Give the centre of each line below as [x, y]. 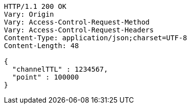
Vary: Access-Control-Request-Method [77, 22]
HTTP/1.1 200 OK [35, 6]
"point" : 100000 [45, 77]
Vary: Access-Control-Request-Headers [79, 30]
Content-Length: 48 [41, 46]
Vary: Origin [29, 14]
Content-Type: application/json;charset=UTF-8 [95, 38]
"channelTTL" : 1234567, [60, 69]
